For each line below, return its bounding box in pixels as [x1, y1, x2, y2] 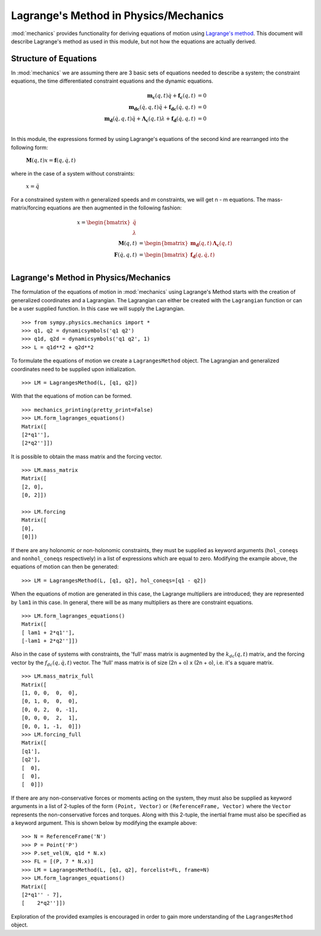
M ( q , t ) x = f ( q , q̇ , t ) [26, 157, 76, 164]
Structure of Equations [11, 54, 97, 64]
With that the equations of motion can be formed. [11, 393, 132, 400]
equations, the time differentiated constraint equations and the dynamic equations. [11, 77, 213, 84]
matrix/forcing [11, 204, 46, 211]
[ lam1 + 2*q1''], [21, 629, 75, 636]
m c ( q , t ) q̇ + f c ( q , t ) [146, 92, 196, 101]
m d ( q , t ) [190, 240, 212, 248]
